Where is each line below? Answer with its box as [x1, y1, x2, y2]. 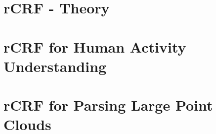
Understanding [3, 56, 107, 76]
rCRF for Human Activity [3, 36, 186, 57]
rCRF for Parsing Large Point [3, 95, 213, 115]
